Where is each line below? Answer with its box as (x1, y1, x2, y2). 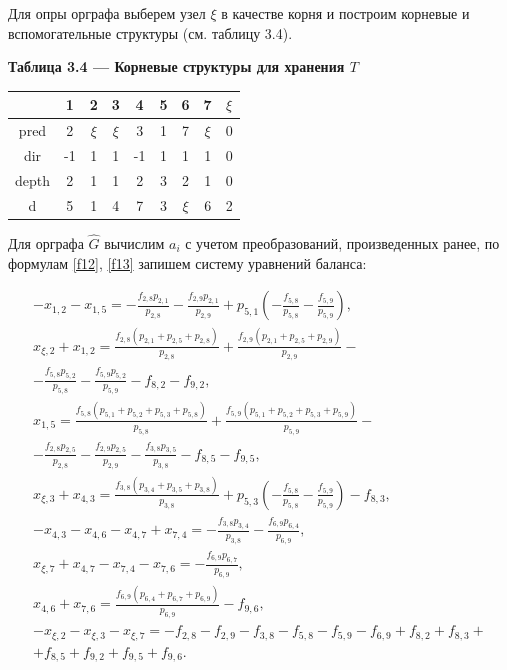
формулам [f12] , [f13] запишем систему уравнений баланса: (8, 252, 367, 273)
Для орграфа (8, 232, 84, 253)
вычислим (104, 232, 165, 253)
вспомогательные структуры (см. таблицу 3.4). (8, 22, 293, 43)
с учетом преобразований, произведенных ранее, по (185, 232, 500, 253)
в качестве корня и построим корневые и (221, 3, 470, 23)
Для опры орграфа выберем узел (8, 3, 206, 23)
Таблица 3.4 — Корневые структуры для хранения (8, 56, 345, 77)
